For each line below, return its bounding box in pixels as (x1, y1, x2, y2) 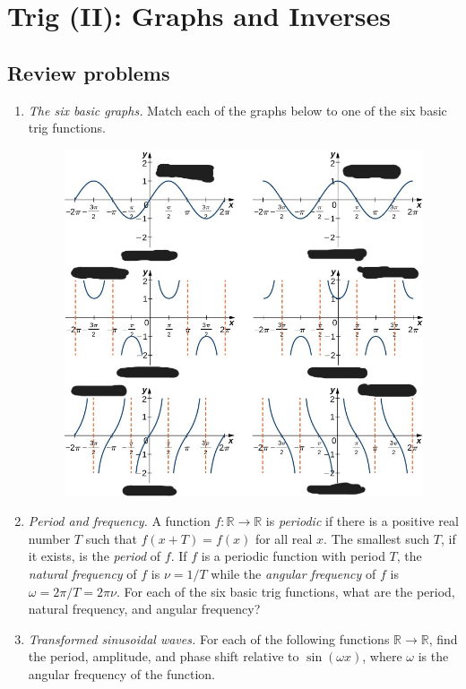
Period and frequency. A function (28, 512, 211, 530)
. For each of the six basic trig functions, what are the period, (116, 581, 455, 600)
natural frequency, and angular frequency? (28, 599, 261, 618)
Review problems (7, 58, 170, 86)
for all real (255, 529, 313, 547)
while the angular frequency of (211, 564, 376, 582)
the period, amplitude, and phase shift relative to (28, 647, 299, 666)
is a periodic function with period (201, 547, 385, 565)
